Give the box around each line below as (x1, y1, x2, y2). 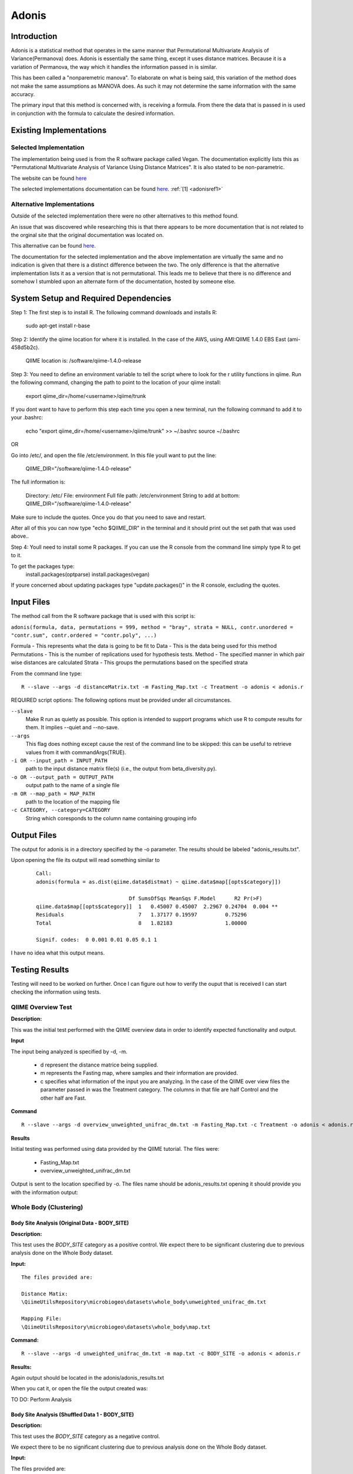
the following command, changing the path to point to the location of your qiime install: (11, 379, 221, 386)
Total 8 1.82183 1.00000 (36, 920, 247, 926)
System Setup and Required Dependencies (11, 293, 172, 303)
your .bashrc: (11, 414, 44, 421)
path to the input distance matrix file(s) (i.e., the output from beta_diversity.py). (25, 765, 217, 772)
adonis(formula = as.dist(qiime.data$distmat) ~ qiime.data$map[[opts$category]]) (36, 879, 281, 885)
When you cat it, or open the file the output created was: (11, 1385, 148, 1392)
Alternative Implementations (11, 200, 95, 208)
